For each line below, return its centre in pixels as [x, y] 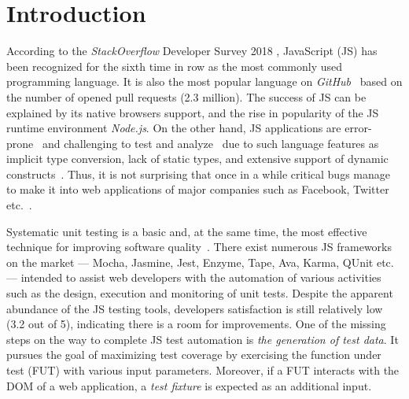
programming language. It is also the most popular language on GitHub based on [204, 81]
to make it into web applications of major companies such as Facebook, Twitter [198, 189]
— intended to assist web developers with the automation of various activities [194, 277]
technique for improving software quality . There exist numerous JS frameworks [199, 247]
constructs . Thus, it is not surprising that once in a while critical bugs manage [198, 174]
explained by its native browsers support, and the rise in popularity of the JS [193, 112]
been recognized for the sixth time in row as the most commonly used [174, 66]
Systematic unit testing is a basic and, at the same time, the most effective [187, 231]
